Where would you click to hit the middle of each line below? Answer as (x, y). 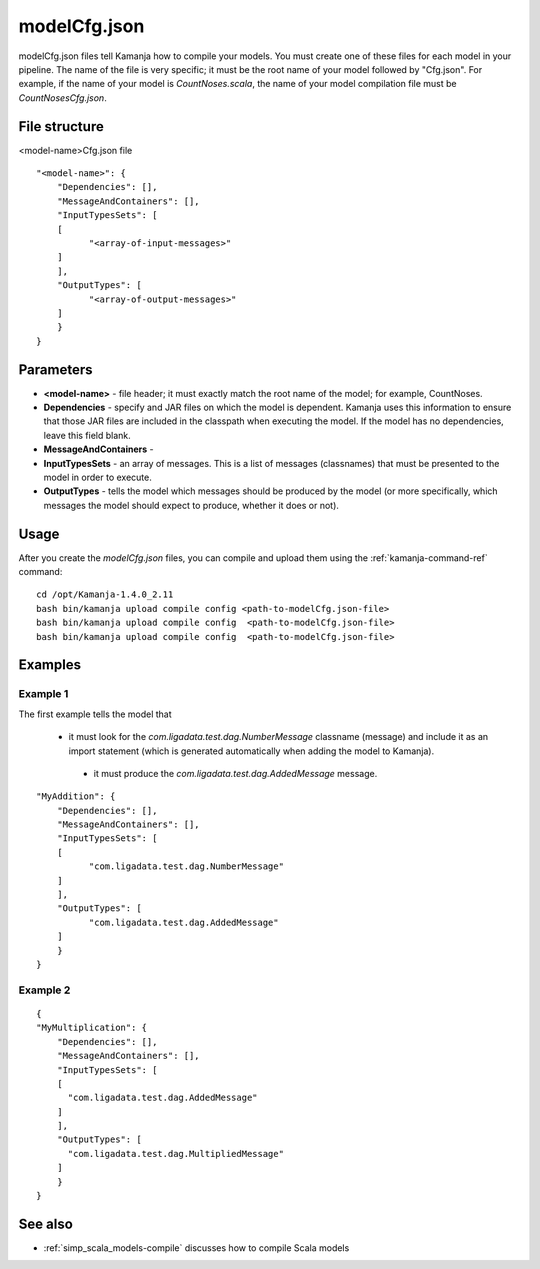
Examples (50, 665)
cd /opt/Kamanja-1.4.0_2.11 (105, 594)
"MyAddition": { (76, 796)
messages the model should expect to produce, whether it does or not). (191, 505)
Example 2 (44, 990)
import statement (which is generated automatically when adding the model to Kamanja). (251, 751)
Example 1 (43, 694)
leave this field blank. (87, 435)
